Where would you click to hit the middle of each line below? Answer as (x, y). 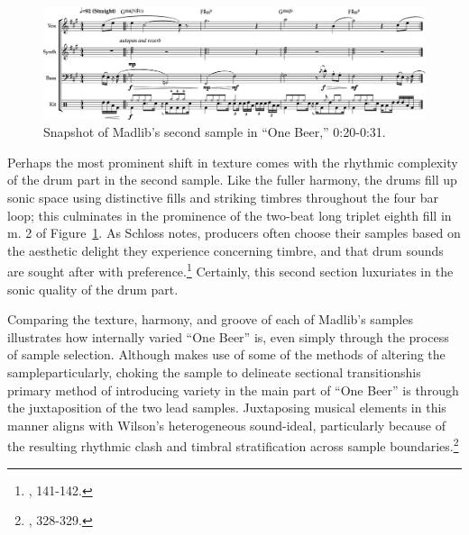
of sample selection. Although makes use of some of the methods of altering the (226, 354)
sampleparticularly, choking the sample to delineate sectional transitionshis (214, 372)
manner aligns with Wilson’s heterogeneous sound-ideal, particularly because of (226, 425)
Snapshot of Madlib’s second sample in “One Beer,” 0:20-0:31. (215, 132)
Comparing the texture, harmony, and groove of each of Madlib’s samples (210, 319)
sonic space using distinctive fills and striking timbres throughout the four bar (223, 197)
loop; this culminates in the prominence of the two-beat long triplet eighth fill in (230, 215)
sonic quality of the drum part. (93, 289)
